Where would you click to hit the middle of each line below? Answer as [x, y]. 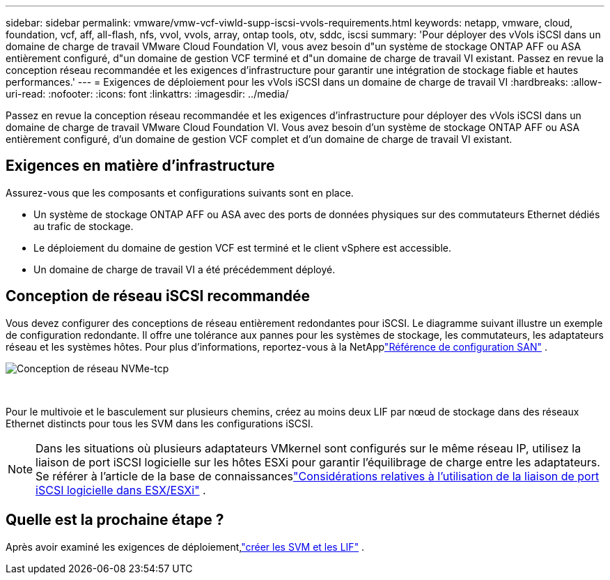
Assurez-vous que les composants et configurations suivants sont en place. [180, 192]
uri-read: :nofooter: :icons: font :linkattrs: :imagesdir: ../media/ [147, 94]
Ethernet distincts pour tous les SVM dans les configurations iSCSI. [159, 423]
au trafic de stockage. [84, 226]
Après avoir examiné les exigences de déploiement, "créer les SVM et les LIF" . [185, 547]
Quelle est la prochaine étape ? [115, 520]
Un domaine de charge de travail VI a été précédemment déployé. [185, 269]
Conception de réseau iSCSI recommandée [158, 296]
